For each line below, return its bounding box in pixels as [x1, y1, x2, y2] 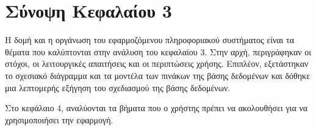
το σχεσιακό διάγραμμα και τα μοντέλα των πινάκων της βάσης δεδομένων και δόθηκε [5, 69, 311, 81]
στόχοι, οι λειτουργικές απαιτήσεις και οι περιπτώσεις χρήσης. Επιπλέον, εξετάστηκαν [5, 57, 309, 70]
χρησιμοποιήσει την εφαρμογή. [5, 113, 113, 126]
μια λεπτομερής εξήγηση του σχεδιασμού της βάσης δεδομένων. [5, 81, 231, 94]
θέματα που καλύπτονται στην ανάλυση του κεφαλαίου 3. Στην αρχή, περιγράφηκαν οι [5, 45, 312, 58]
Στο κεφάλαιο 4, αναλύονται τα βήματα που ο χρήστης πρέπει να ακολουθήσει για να [5, 101, 308, 114]
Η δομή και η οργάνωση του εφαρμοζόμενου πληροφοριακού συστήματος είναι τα [5, 33, 295, 46]
